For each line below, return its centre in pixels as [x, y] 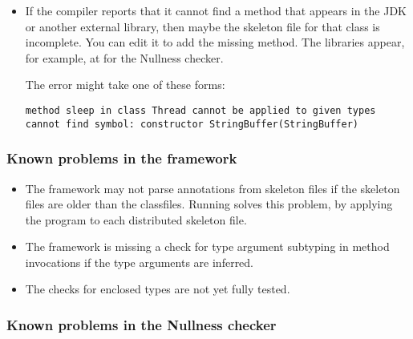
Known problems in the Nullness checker [142, 324]
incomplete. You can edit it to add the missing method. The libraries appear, [215, 42]
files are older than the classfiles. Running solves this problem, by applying [209, 204]
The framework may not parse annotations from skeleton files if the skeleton [213, 188]
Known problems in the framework [122, 158]
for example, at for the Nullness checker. [124, 57]
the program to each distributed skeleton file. [136, 219]
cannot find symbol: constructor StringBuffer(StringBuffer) [192, 124]
